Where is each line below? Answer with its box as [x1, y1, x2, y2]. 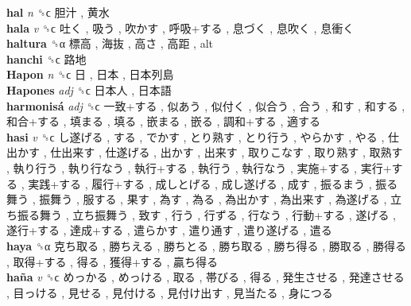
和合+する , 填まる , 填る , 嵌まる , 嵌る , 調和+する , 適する [6, 113, 321, 130]
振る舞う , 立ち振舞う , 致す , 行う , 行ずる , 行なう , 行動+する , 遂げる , [17, 206, 396, 223]
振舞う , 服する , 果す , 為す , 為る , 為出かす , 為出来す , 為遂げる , [39, 191, 387, 207]
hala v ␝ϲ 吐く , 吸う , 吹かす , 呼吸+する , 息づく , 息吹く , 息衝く [6, 19, 355, 36]
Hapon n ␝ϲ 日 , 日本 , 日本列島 [6, 66, 174, 83]
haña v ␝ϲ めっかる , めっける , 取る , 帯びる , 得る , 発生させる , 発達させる [6, 269, 405, 285]
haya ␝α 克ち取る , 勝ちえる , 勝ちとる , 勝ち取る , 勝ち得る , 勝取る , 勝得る [6, 237, 406, 254]
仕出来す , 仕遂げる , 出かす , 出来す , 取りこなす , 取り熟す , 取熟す [50, 144, 403, 161]
